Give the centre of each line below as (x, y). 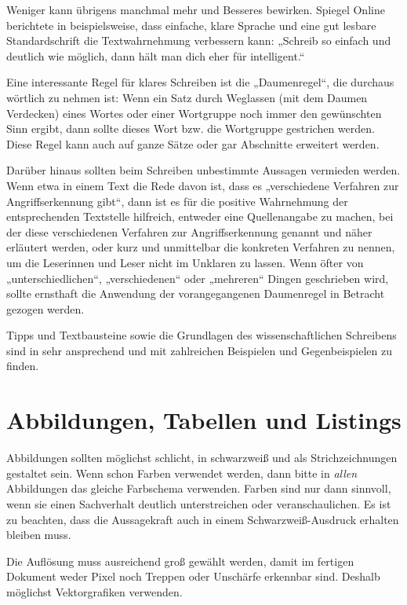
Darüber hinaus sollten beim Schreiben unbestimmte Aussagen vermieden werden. (203, 170)
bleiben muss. (39, 535)
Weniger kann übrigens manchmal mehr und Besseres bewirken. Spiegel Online (196, 9)
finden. (23, 366)
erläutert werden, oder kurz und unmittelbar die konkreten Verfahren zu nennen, (201, 247)
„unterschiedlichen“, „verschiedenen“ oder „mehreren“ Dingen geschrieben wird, (198, 278)
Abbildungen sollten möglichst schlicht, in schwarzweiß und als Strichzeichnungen (202, 458)
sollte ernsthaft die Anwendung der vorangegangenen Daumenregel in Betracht (196, 293)
